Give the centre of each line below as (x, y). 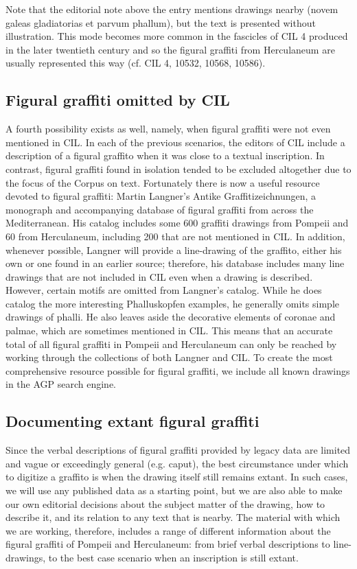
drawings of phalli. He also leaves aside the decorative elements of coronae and (171, 317)
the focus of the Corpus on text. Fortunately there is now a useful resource (163, 182)
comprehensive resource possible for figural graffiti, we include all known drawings (178, 370)
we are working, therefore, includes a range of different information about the (168, 530)
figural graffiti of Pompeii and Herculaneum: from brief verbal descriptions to (168, 544)
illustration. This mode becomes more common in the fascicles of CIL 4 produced (177, 36)
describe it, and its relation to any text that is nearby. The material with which (173, 517)
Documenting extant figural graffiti (133, 421)
